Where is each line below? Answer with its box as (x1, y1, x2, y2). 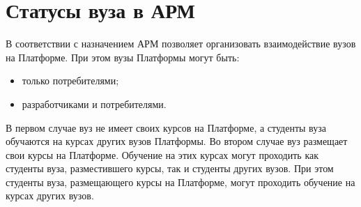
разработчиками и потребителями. (22, 96, 167, 111)
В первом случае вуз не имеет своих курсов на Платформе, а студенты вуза (6, 120, 326, 135)
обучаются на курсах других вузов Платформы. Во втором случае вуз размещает (6, 134, 348, 148)
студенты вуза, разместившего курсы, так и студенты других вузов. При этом (6, 161, 334, 176)
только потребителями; (22, 73, 119, 88)
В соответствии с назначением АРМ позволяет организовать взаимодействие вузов (6, 36, 356, 51)
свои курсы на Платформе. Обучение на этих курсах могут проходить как (6, 147, 318, 162)
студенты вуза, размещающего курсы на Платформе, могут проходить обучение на (6, 174, 355, 189)
